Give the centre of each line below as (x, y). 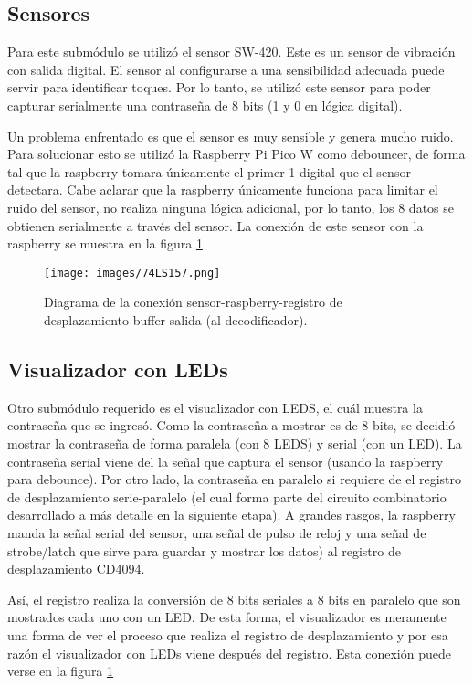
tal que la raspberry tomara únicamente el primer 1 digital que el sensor (209, 171)
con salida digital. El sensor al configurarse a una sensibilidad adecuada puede (226, 69)
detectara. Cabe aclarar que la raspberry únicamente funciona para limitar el (223, 190)
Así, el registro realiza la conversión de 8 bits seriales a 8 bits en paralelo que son (234, 599)
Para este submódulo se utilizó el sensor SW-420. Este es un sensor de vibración (231, 52)
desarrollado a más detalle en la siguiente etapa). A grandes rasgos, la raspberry (231, 515)
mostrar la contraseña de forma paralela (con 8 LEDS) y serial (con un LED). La (235, 443)
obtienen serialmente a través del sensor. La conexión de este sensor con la (215, 225)
